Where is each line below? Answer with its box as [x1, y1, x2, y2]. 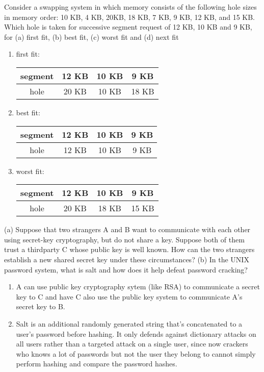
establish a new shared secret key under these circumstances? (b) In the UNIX [4, 254, 249, 264]
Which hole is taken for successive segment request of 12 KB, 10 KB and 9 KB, [4, 21, 252, 32]
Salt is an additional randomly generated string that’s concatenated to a [16, 318, 243, 329]
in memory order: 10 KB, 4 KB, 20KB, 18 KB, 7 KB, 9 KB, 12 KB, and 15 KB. [4, 11, 255, 22]
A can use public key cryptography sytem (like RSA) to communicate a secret [16, 281, 260, 292]
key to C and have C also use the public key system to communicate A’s [16, 291, 243, 302]
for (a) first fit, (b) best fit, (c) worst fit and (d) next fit [4, 31, 179, 42]
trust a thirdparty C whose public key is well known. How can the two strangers [4, 244, 255, 255]
